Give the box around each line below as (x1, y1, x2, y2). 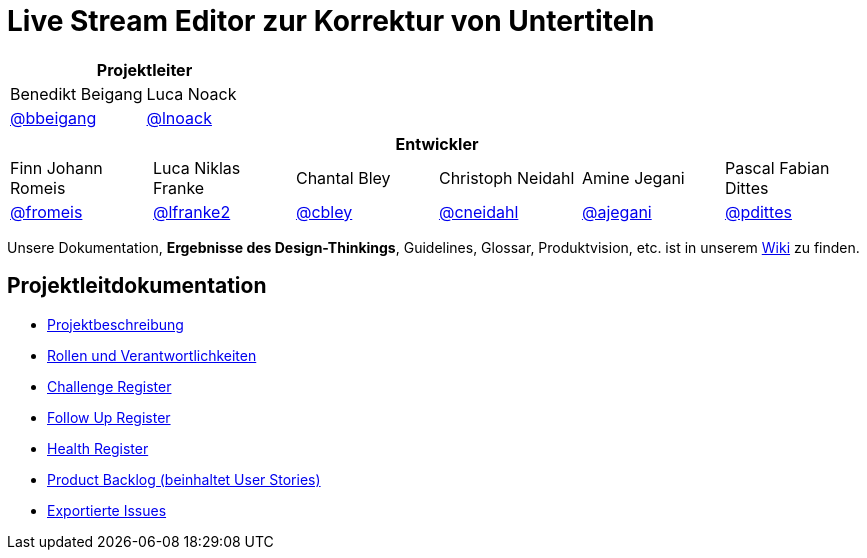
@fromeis (10, 201, 83, 222)
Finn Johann (10, 157, 103, 178)
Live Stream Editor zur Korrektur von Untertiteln (7, 4, 655, 38)
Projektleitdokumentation (7, 273, 267, 299)
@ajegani (581, 201, 652, 222)
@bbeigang (10, 107, 97, 128)
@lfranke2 (152, 201, 231, 222)
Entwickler (395, 133, 479, 154)
